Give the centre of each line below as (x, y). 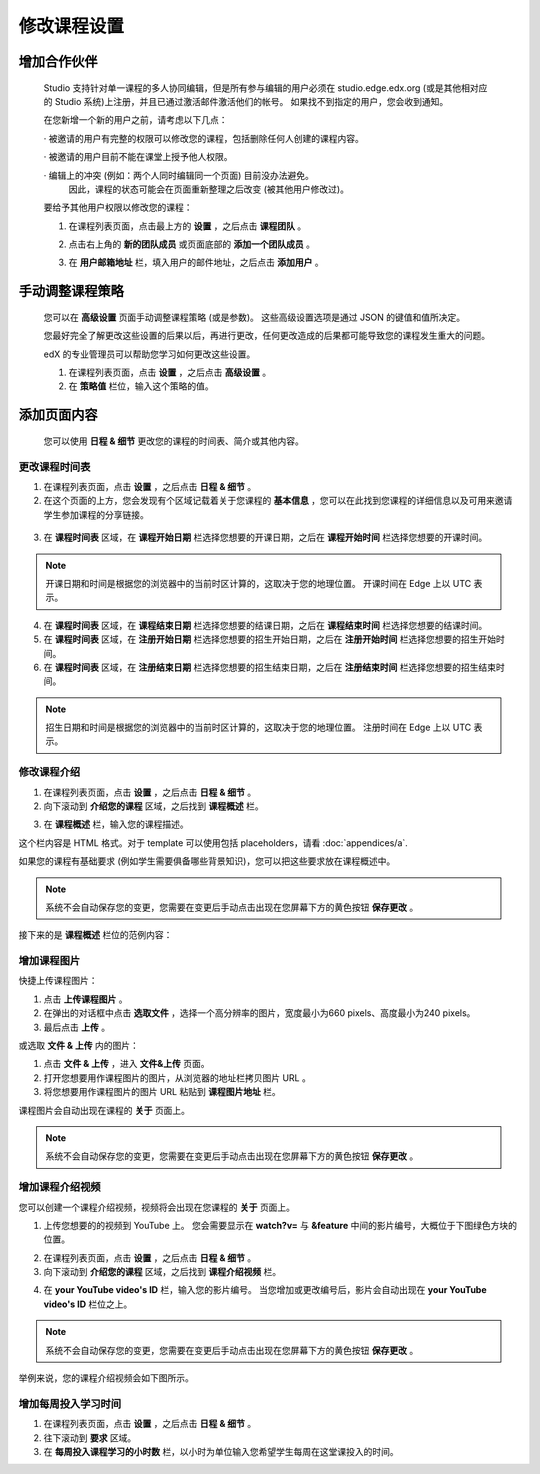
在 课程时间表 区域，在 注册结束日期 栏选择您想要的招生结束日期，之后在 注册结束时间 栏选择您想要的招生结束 (270, 667)
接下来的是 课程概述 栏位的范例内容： (95, 935)
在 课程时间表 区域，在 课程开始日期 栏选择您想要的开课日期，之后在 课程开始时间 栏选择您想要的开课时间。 (265, 537)
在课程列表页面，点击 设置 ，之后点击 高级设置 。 (170, 372)
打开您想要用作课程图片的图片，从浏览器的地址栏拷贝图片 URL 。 (177, 1077)
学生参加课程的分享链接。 (96, 514)
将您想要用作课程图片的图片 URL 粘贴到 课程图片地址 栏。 (162, 1092)
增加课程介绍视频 (59, 1187)
